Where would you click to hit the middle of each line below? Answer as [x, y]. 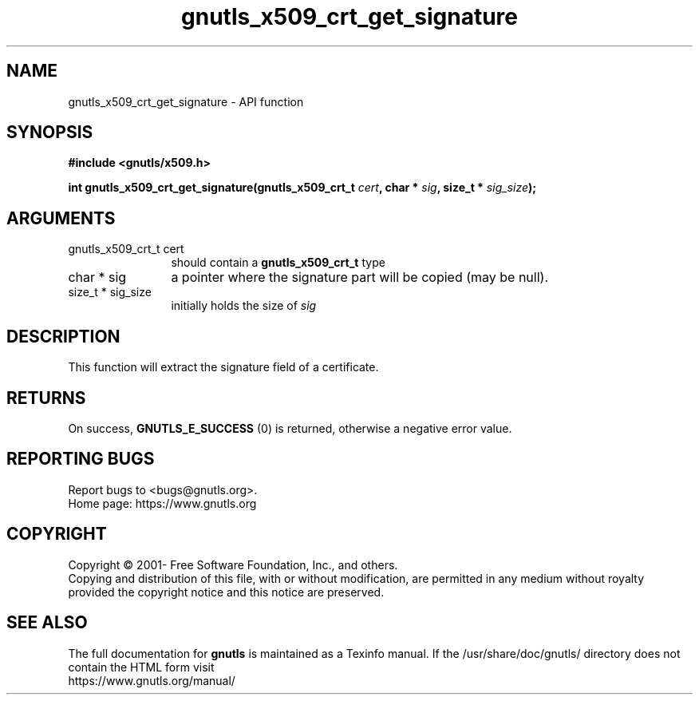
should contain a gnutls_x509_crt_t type [278, 263]
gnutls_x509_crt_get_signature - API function [186, 101]
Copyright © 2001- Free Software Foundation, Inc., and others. [233, 564]
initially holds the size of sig [244, 306]
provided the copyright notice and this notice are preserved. [226, 592]
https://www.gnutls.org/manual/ [152, 680]
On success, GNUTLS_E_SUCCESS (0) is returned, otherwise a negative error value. [290, 428]
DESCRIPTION [63, 336]
